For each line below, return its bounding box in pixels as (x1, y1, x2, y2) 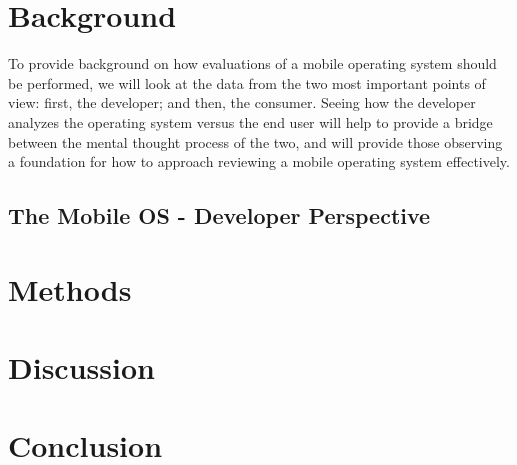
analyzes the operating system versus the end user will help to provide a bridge (8, 111, 493, 132)
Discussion (8, 347, 155, 388)
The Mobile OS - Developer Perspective (8, 200, 431, 231)
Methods (8, 268, 132, 309)
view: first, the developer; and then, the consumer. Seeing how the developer (8, 92, 476, 113)
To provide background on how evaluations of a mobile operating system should (8, 53, 497, 74)
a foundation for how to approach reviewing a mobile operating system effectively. (8, 151, 510, 172)
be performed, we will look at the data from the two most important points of (8, 72, 486, 93)
